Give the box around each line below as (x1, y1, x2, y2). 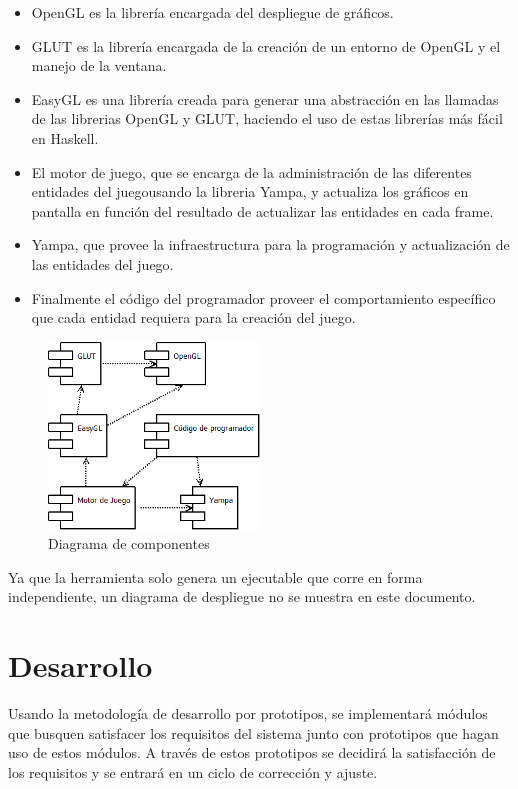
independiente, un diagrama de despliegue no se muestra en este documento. (8, 586, 476, 607)
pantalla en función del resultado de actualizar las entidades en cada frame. (31, 200, 494, 221)
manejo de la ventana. (31, 55, 167, 76)
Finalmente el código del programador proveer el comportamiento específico (31, 287, 496, 308)
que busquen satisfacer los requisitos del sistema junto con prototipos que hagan (8, 722, 499, 743)
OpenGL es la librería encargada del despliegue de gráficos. (31, 2, 394, 22)
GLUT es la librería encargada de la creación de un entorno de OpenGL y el (31, 35, 501, 56)
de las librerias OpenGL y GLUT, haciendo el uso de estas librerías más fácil (31, 108, 503, 129)
